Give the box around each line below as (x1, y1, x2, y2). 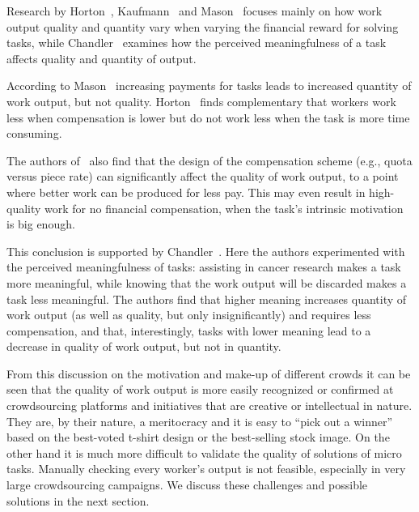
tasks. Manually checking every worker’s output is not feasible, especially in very (6, 460, 406, 477)
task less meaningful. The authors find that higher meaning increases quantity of (6, 290, 407, 307)
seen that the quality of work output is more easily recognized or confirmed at (6, 381, 394, 398)
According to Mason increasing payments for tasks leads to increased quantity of (6, 77, 412, 94)
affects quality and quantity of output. (6, 49, 197, 66)
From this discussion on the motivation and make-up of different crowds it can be (6, 365, 411, 382)
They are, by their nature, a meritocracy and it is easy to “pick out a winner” (6, 412, 393, 429)
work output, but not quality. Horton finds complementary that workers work (6, 92, 396, 109)
